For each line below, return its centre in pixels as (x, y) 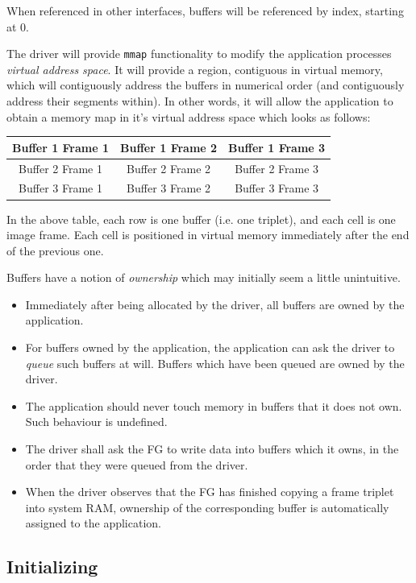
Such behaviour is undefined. (96, 422)
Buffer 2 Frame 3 (277, 168)
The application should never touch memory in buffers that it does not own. (214, 405)
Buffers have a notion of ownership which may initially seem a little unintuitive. (204, 277)
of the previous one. (55, 250)
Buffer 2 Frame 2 (169, 168)
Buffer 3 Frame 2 (169, 188)
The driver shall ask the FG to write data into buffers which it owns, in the (212, 449)
